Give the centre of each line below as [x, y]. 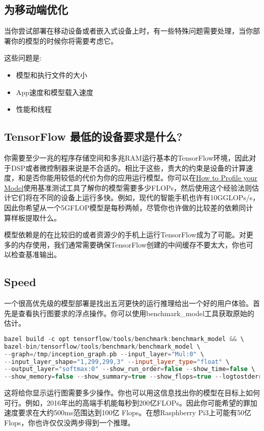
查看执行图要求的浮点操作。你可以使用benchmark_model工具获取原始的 [136, 313]
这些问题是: [23, 58]
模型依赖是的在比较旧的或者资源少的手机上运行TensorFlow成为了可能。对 [125, 235]
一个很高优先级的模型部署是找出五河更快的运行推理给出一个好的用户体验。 [128, 303]
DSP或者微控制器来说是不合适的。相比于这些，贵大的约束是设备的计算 [128, 167]
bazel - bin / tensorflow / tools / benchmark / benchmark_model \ [102, 346]
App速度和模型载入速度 [55, 92]
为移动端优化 [36, 9]
